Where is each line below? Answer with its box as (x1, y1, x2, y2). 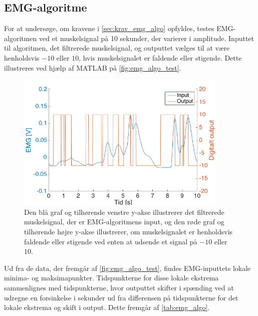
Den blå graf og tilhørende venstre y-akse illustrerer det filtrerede (24, 206, 224, 217)
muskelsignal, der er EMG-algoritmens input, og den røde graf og (24, 216, 224, 227)
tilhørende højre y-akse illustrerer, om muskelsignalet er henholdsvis (24, 226, 233, 236)
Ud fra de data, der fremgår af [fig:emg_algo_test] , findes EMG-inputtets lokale (4, 262, 251, 273)
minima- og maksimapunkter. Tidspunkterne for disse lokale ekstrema (4, 272, 219, 283)
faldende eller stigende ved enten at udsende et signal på (24, 236, 197, 246)
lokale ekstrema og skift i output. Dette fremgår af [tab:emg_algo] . (4, 302, 210, 312)
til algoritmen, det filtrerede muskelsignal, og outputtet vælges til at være (4, 43, 230, 53)
